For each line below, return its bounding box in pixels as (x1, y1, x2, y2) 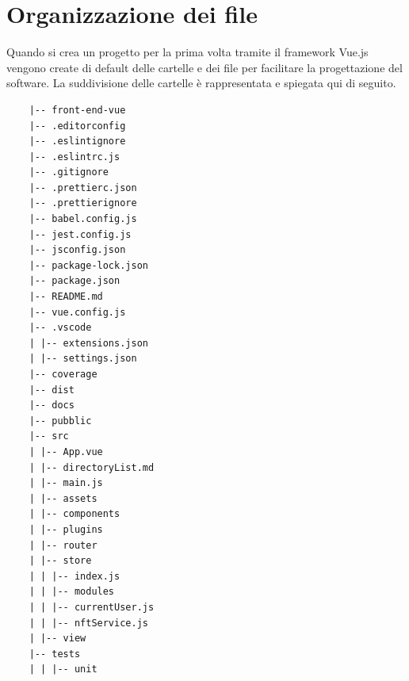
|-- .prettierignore (29, 197, 137, 209)
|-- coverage (29, 369, 97, 380)
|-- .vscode (29, 322, 92, 334)
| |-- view (29, 633, 86, 645)
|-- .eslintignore (29, 136, 126, 147)
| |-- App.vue (29, 446, 103, 457)
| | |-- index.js (29, 570, 120, 582)
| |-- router (29, 539, 97, 551)
